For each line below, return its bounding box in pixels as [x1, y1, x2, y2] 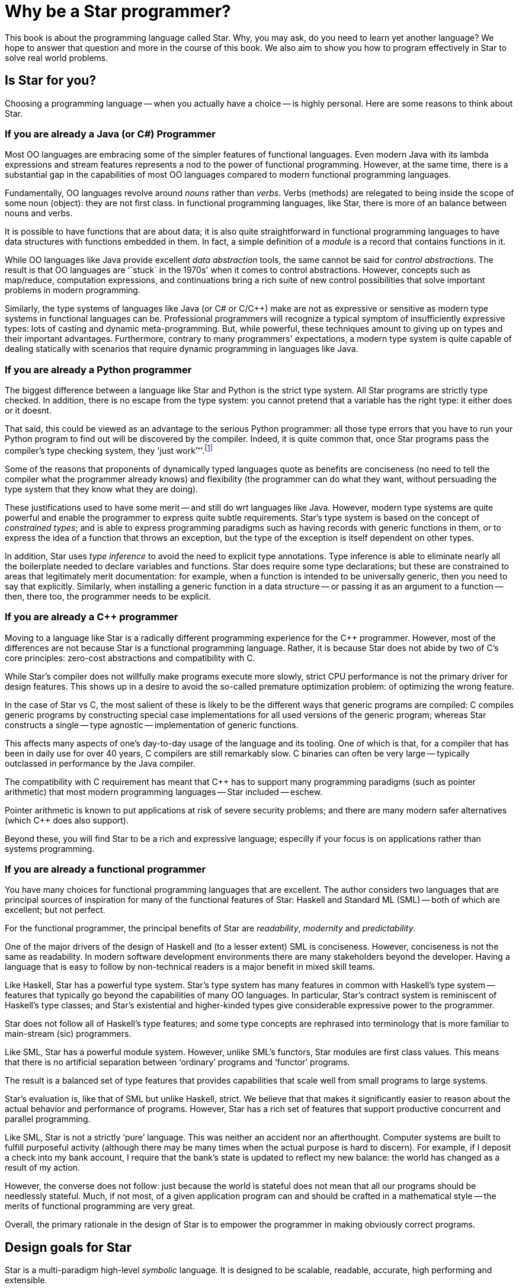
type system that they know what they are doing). [5, 483, 198, 494]
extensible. [5, 1275, 47, 1286]
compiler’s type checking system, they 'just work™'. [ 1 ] [5, 444, 213, 456]
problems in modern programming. [5, 285, 140, 296]
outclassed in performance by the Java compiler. [5, 758, 196, 768]
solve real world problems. [5, 52, 108, 63]
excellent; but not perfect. [5, 905, 105, 915]
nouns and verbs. [5, 208, 73, 219]
